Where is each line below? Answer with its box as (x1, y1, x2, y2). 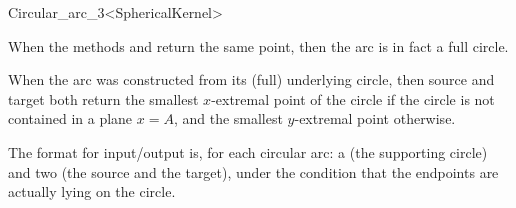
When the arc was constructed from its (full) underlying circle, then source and (8, 69, 495, 90)
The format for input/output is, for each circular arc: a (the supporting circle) (8, 141, 488, 162)
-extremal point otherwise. (294, 108, 456, 129)
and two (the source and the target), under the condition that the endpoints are (8, 161, 499, 182)
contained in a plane (8, 108, 133, 129)
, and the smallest (173, 108, 283, 129)
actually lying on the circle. (8, 181, 176, 202)
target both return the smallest (8, 88, 199, 109)
